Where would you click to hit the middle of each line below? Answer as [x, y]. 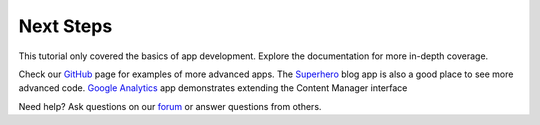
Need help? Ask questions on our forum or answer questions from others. [170, 106]
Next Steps [65, 26]
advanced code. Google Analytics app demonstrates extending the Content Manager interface [213, 88]
